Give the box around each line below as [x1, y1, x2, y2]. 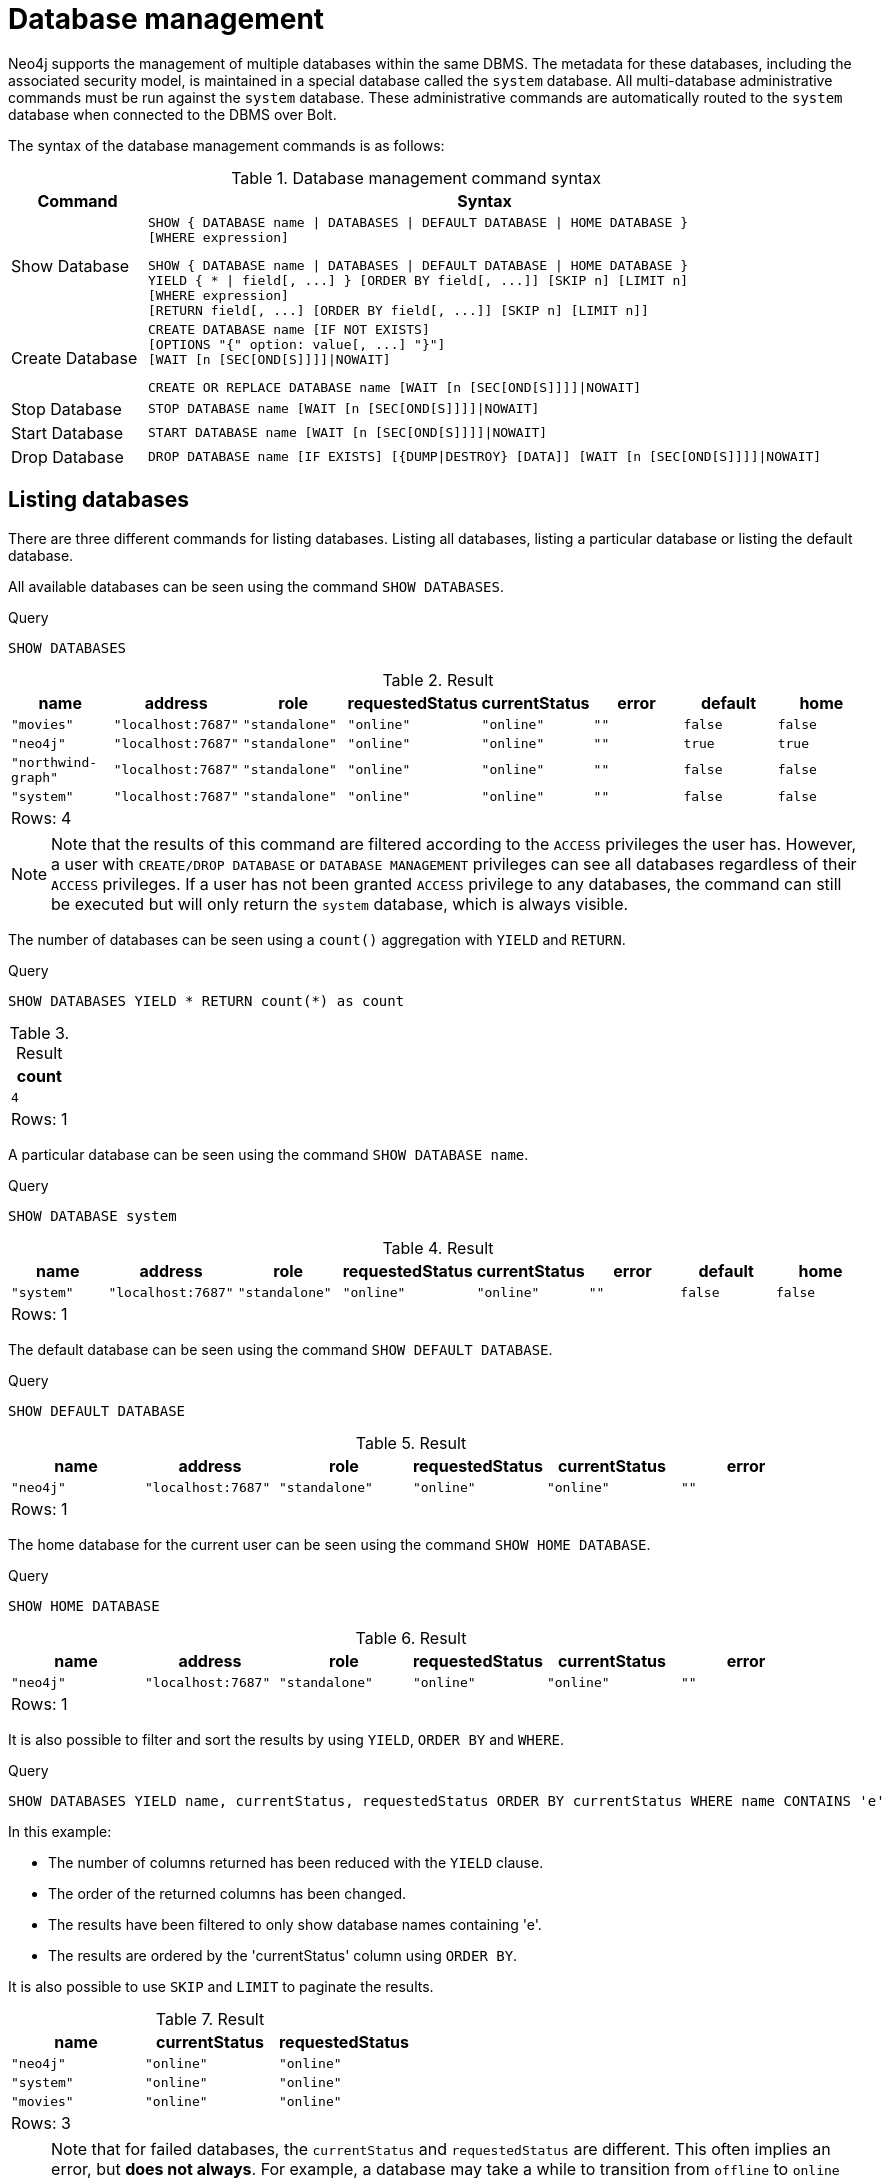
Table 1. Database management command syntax [231, 167, 601, 188]
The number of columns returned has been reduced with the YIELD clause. [48, 1853, 544, 1871]
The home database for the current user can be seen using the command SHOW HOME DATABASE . [8, 1535, 651, 1553]
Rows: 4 [11, 807, 72, 828]
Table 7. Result [155, 2008, 265, 2029]
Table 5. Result [355, 1432, 467, 1453]
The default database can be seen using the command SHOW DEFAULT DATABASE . [8, 1340, 553, 1358]
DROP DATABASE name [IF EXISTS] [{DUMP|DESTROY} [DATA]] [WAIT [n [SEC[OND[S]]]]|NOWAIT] [148, 449, 822, 465]
